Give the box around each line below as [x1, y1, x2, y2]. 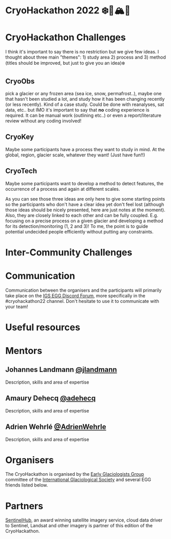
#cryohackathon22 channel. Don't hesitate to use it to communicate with [5, 298, 159, 304]
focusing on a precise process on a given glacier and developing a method [5, 218, 163, 224]
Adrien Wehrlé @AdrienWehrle [5, 423, 106, 432]
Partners [5, 500, 44, 512]
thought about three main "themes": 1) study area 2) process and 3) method [5, 54, 166, 60]
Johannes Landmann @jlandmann [5, 365, 117, 374]
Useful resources [5, 321, 81, 333]
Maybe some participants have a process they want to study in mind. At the [5, 146, 165, 152]
